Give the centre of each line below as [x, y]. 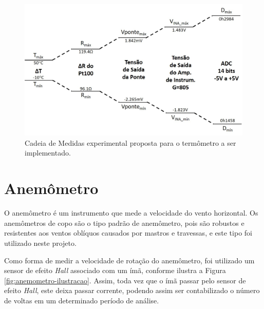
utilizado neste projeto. [40, 243]
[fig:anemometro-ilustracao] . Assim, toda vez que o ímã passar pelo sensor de [125, 280]
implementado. [48, 153]
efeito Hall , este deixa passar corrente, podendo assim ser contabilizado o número [132, 290]
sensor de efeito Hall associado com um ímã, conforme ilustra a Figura [115, 270]
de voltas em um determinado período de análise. [82, 300]
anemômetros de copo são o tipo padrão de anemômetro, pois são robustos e [124, 223]
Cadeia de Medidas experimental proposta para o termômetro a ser [130, 142]
